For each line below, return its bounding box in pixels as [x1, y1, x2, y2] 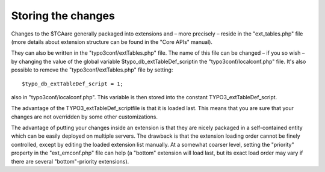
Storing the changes [11, 9, 116, 22]
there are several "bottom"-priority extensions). [11, 158, 129, 165]
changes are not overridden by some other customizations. [11, 113, 158, 120]
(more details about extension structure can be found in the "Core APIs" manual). [11, 38, 213, 45]
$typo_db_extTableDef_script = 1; [22, 80, 123, 87]
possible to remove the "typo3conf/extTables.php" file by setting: [11, 66, 173, 73]
